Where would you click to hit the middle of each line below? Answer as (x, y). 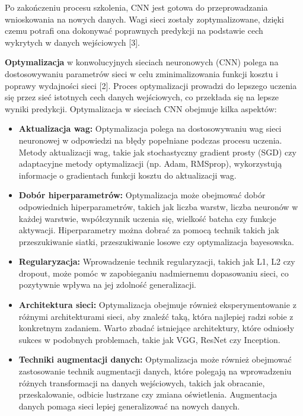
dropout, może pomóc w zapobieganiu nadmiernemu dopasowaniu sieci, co (154, 273)
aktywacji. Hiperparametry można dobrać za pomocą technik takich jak (149, 230)
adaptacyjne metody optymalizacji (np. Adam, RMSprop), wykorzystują (150, 163)
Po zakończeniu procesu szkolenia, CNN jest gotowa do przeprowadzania (136, 7)
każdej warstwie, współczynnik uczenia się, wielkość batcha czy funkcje (147, 218)
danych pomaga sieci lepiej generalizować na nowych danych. (129, 406)
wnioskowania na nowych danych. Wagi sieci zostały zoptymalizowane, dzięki (144, 19)
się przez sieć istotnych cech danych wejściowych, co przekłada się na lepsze (142, 97)
